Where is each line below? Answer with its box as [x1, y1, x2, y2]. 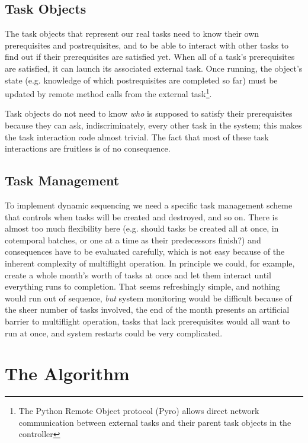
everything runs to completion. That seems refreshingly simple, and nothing [5, 280, 280, 293]
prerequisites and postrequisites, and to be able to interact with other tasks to [5, 38, 289, 51]
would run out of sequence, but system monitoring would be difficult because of [5, 291, 292, 304]
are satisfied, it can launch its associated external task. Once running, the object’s [5, 62, 303, 74]
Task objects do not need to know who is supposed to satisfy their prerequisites [5, 107, 293, 120]
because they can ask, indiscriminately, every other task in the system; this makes [5, 119, 302, 131]
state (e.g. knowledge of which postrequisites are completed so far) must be [5, 73, 278, 86]
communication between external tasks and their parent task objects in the [18, 416, 291, 428]
